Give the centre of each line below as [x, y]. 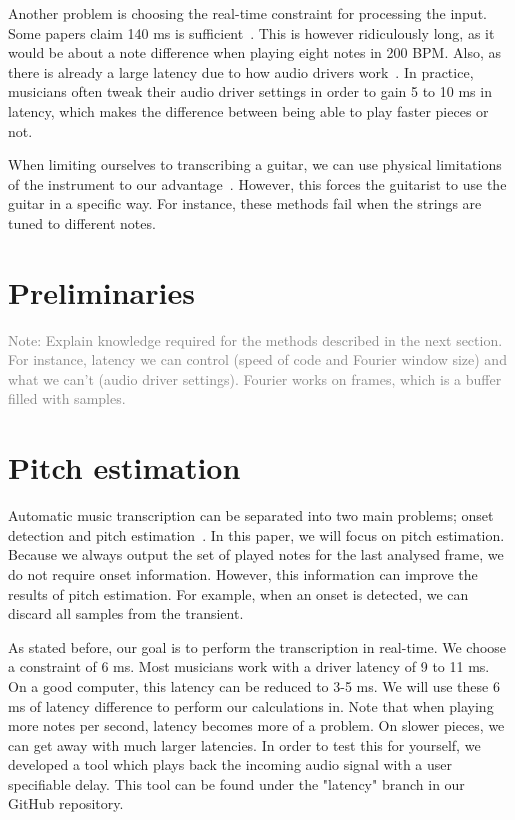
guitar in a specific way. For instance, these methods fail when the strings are [245, 203]
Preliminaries [101, 291]
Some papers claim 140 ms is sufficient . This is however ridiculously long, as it [251, 32]
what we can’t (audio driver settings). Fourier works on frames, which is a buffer [255, 378]
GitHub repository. [66, 803]
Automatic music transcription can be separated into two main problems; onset [251, 515]
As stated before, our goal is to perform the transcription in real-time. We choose [257, 646]
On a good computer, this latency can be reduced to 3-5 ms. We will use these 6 [254, 685]
